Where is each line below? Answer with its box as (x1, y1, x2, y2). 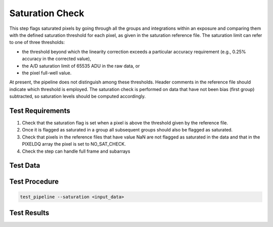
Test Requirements (9, 106, 70, 115)
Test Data (9, 161, 40, 170)
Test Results (9, 208, 50, 217)
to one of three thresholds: (9, 39, 65, 46)
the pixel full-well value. (22, 70, 72, 76)
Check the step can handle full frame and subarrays (22, 148, 130, 154)
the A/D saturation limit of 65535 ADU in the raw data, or (22, 63, 140, 69)
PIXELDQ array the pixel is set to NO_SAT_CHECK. (22, 141, 126, 147)
